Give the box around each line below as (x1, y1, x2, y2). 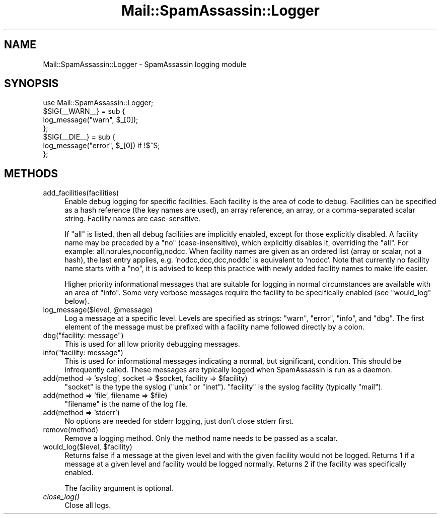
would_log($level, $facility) (43, 442, 132, 451)
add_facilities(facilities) (43, 188, 119, 198)
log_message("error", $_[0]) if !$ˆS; (43, 141, 160, 150)
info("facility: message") (43, 348, 123, 357)
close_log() (43, 492, 80, 501)
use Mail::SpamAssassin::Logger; (43, 98, 154, 107)
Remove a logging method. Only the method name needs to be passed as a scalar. (64, 434, 338, 443)
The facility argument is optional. (64, 484, 174, 493)
